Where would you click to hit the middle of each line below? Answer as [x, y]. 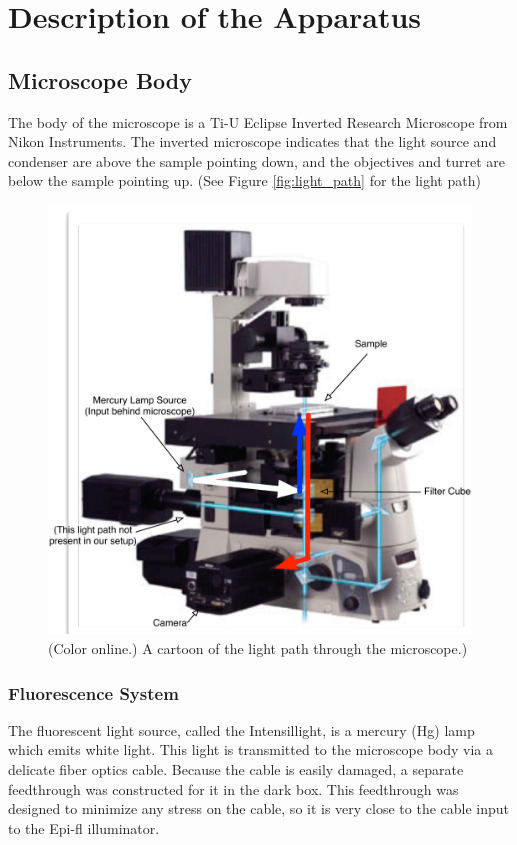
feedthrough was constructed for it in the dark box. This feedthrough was [233, 788]
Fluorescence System [93, 692]
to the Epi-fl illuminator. [84, 827]
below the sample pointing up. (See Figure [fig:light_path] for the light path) [244, 180]
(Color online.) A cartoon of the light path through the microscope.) [258, 647]
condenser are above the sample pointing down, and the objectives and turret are [257, 160]
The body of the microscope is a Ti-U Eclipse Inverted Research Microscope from [258, 121]
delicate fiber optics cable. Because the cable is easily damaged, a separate [236, 768]
